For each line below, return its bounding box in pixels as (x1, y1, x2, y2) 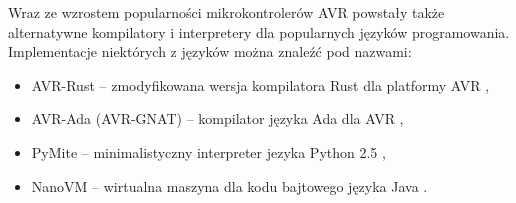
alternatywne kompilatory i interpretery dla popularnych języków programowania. (8, 21, 510, 42)
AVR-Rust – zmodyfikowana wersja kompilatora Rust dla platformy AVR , (31, 74, 490, 95)
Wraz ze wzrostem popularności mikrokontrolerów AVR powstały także (8, 2, 445, 22)
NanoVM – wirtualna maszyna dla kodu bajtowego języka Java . (31, 175, 428, 196)
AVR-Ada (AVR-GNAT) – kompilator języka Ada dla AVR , (31, 108, 404, 129)
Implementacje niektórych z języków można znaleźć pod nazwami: (8, 41, 412, 62)
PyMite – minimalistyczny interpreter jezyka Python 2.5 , (31, 141, 386, 162)
